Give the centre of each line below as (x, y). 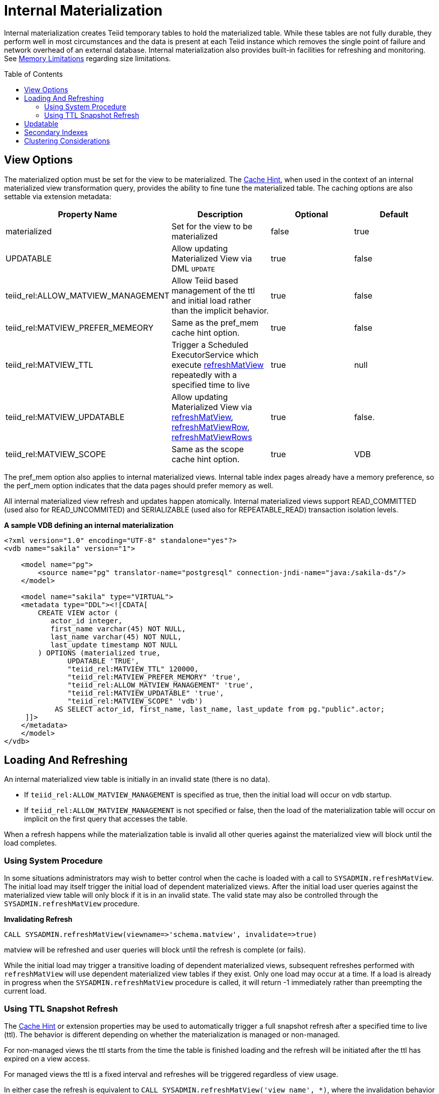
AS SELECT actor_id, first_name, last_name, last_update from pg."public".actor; (220, 709)
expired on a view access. (47, 1058)
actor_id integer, (87, 621)
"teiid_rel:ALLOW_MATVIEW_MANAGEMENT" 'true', (161, 685)
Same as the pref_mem (215, 322)
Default (394, 214)
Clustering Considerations (67, 141)
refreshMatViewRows (212, 437)
